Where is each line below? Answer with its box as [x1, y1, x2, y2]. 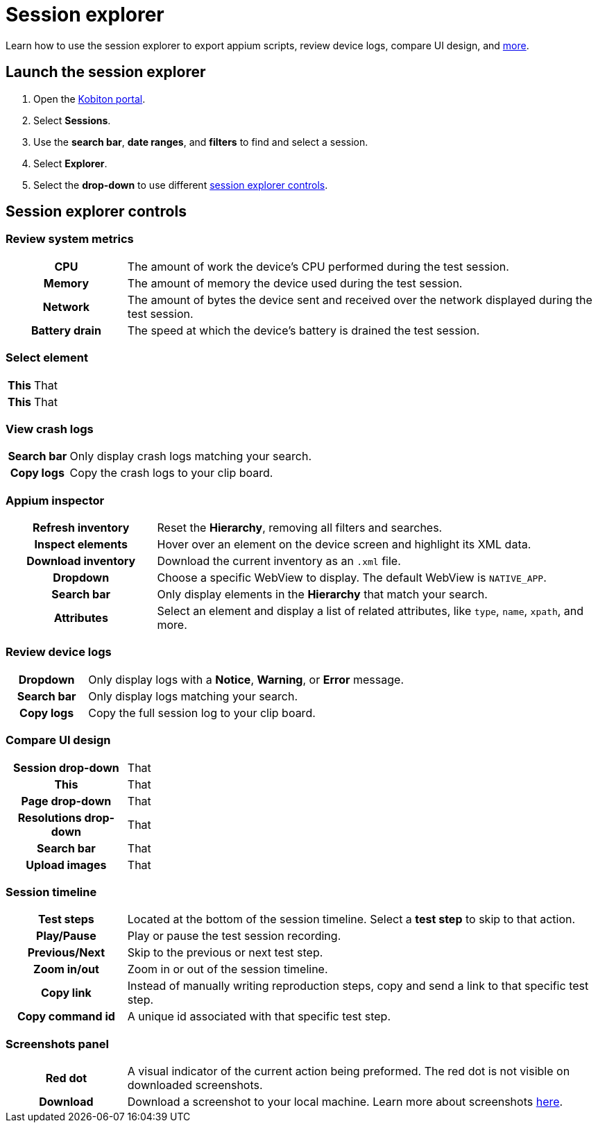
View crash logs [6, 421, 94, 436]
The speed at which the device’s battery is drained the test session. [127, 323, 480, 337]
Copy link [41, 986, 92, 1000]
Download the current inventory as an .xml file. [157, 554, 401, 569]
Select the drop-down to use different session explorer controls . [33, 178, 328, 191]
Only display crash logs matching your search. [69, 449, 311, 464]
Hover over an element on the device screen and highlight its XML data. [157, 537, 531, 552]
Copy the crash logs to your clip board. [69, 466, 273, 480]
